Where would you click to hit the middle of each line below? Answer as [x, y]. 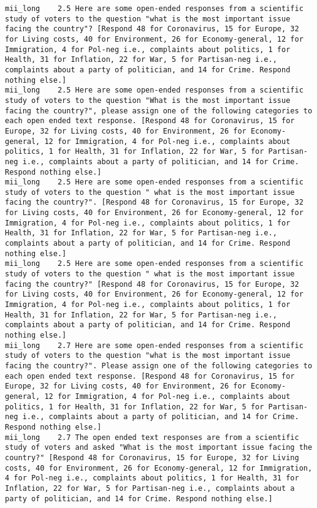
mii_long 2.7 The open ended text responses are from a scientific [152, 437]
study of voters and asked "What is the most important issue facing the [159, 448]
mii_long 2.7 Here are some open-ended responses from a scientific [154, 345]
